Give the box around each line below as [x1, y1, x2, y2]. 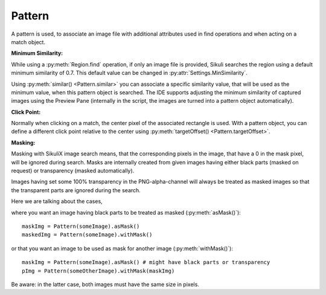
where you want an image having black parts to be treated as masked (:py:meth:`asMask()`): [11, 209, 241, 216]
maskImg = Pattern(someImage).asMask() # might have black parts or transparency [22, 259, 270, 266]
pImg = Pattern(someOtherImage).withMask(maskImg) [22, 267, 175, 274]
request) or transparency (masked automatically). [11, 167, 135, 175]
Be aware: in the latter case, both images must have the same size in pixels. [11, 280, 199, 288]
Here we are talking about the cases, [11, 198, 103, 205]
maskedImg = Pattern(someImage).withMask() [22, 232, 153, 238]
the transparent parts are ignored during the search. [11, 186, 141, 193]
